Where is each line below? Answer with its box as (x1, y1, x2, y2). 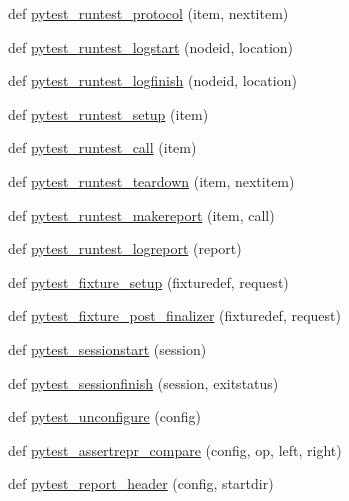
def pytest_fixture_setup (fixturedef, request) (8, 271, 289, 292)
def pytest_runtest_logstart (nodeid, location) (8, 36, 294, 57)
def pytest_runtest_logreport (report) (8, 238, 242, 259)
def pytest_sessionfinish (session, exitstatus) (8, 372, 279, 393)
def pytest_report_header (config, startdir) (8, 473, 274, 494)
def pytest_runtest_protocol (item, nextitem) (8, 3, 289, 23)
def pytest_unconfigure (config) (8, 406, 202, 427)
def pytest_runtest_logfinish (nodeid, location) (8, 70, 297, 91)
